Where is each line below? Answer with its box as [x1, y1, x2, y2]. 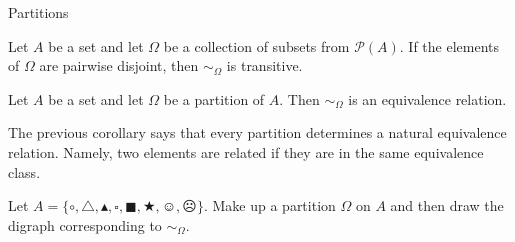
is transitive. [226, 55, 303, 76]
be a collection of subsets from [163, 35, 350, 56]
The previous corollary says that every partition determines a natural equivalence [8, 122, 507, 143]
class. [8, 161, 41, 182]
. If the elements [399, 35, 500, 56]
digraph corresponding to [8, 214, 162, 235]
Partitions [8, 2, 69, 22]
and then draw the [390, 195, 504, 216]
